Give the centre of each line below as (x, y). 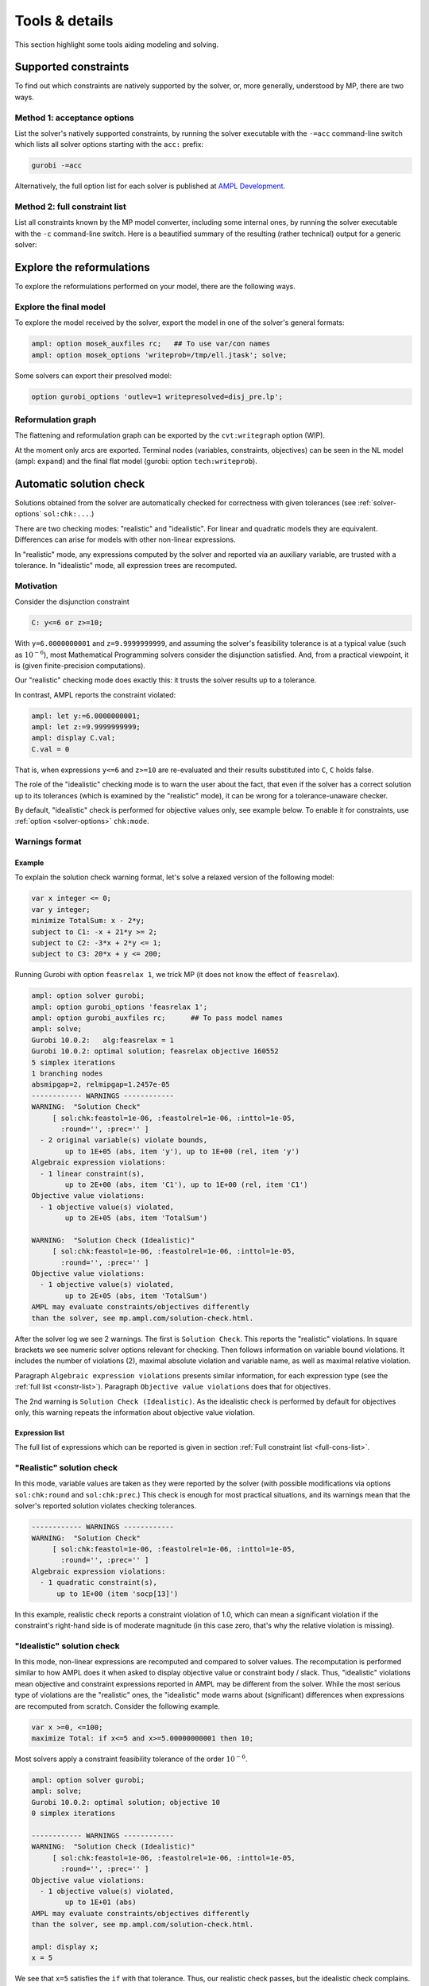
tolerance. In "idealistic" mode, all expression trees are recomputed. (126, 566)
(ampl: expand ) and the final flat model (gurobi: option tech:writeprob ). (136, 462)
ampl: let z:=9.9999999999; (86, 727)
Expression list (40, 1432)
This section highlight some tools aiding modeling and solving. (116, 44)
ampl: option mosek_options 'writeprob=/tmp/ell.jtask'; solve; (159, 355)
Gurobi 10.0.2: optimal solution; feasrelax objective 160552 (155, 1051)
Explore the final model (60, 307)
